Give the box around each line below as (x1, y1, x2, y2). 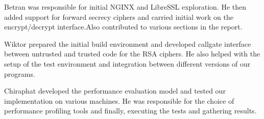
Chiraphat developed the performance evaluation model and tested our (4, 85, 226, 96)
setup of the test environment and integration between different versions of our (4, 58, 251, 69)
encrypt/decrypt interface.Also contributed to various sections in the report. (4, 21, 243, 32)
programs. (4, 68, 35, 79)
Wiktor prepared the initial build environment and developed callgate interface (4, 38, 251, 49)
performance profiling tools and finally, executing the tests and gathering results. (4, 105, 257, 116)
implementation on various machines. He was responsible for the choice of (4, 95, 234, 106)
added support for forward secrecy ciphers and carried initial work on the (4, 11, 234, 22)
